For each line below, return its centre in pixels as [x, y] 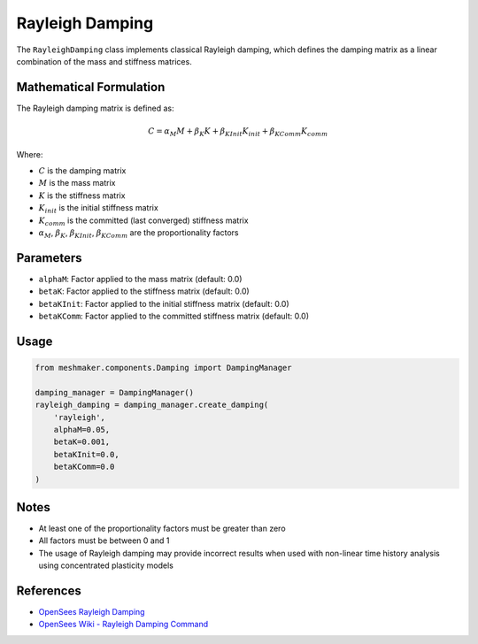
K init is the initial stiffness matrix [98, 209]
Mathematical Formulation [91, 87]
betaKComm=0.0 [84, 467]
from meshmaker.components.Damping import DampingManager [163, 368]
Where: [30, 154]
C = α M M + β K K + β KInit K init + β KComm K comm [238, 132]
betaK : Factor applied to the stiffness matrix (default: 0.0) [144, 291]
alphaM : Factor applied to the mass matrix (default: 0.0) [140, 279]
